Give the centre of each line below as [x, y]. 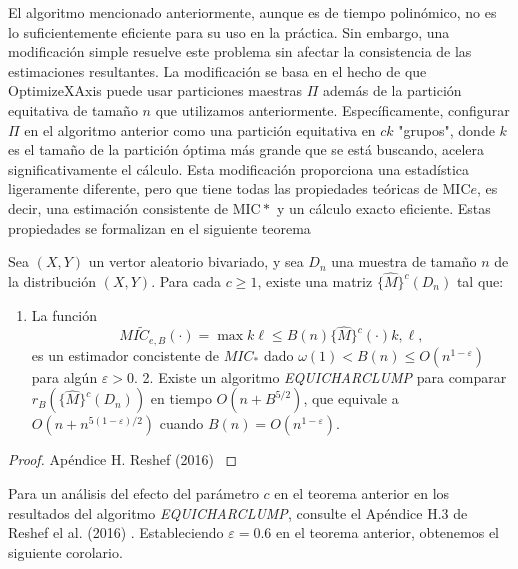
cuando [181, 423]
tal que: [480, 280]
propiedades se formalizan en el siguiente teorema [159, 227]
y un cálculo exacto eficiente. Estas [383, 207]
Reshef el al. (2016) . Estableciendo [116, 532]
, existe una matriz [315, 280]
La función [64, 314]
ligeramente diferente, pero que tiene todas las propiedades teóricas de [223, 188]
